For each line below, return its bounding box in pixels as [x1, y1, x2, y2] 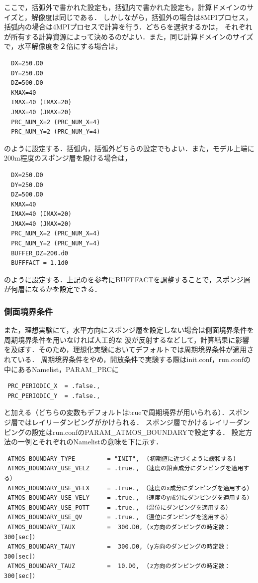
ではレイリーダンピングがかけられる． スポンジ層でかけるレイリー [17, 417, 236, 427]
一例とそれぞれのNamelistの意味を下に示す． [17, 436, 163, 447]
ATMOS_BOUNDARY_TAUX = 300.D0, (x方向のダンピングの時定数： [7, 523, 231, 531]
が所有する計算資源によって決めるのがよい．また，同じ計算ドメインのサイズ [4, 31, 254, 41]
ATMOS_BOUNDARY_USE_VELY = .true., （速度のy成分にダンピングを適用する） [7, 494, 253, 502]
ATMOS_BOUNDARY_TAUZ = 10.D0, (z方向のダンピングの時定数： [7, 563, 231, 570]
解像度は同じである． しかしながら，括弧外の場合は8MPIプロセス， [31, 11, 253, 22]
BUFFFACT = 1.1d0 [11, 259, 68, 267]
